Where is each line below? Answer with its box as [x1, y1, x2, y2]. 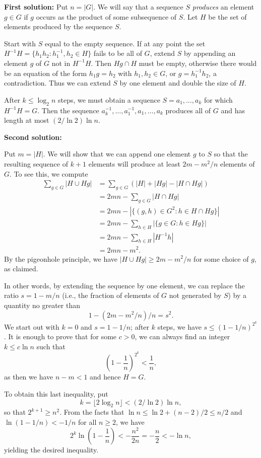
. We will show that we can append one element [43, 148, 191, 159]
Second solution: [4, 131, 62, 142]
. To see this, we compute [10, 168, 88, 179]
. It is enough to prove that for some [4, 331, 117, 342]
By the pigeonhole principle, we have [4, 253, 118, 264]
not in [51, 57, 71, 68]
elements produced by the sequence [4, 21, 113, 32]
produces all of [165, 105, 211, 115]
